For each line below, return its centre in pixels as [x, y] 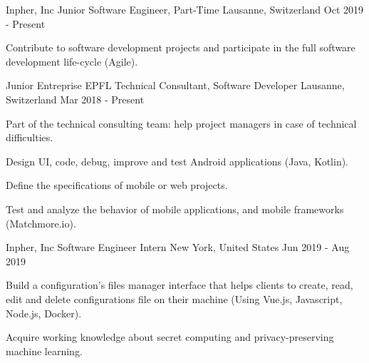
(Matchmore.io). [41, 223]
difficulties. [30, 137]
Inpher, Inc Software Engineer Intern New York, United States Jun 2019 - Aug [178, 247]
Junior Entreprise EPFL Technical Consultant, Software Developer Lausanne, [175, 85]
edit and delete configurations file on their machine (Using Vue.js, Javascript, [174, 298]
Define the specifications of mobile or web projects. [117, 185]
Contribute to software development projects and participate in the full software [181, 47]
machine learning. [44, 351]
